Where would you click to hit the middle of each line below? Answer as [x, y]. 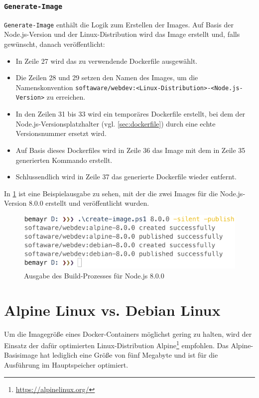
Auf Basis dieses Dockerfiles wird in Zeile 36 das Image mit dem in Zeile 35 [130, 150]
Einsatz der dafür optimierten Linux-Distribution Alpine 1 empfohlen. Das [116, 344]
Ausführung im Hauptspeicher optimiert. [66, 364]
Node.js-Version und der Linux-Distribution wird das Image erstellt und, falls [122, 34]
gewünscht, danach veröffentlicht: [55, 44]
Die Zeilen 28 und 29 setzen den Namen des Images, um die [107, 77]
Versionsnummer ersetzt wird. [61, 133]
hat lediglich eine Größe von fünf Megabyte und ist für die [129, 355]
